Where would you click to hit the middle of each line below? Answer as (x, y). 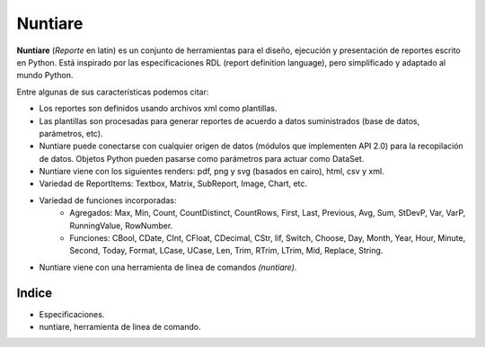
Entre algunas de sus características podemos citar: (113, 92)
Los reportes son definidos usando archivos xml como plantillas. (158, 109)
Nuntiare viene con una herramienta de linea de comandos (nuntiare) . (168, 267)
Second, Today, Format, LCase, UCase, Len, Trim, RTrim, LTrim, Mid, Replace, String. (226, 251)
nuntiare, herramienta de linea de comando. (120, 327)
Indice (35, 293)
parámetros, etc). (71, 133)
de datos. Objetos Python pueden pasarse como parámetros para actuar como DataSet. (202, 158)
